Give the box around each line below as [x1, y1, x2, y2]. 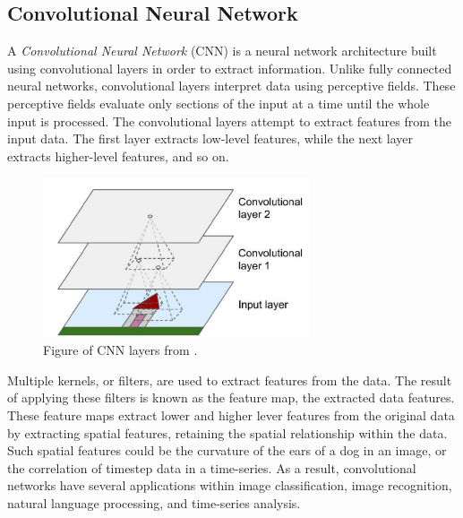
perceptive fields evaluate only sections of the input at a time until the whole [7, 93, 430, 112]
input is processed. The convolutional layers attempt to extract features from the [7, 111, 452, 130]
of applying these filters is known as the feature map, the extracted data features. [7, 388, 455, 407]
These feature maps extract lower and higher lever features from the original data [7, 405, 455, 424]
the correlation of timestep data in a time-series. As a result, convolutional [7, 458, 416, 477]
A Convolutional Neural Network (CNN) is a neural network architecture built [7, 41, 437, 60]
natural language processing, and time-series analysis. [7, 493, 301, 512]
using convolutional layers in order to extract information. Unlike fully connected [7, 58, 452, 77]
